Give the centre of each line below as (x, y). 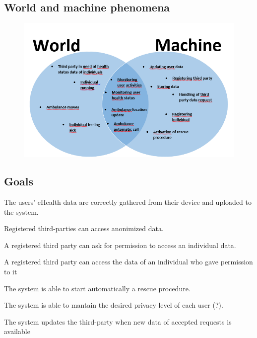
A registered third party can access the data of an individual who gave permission (128, 262)
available (17, 331)
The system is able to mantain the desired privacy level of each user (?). (114, 305)
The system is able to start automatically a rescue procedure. (97, 288)
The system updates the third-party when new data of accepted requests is (118, 321)
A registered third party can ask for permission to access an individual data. (120, 245)
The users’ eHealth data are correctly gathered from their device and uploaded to (128, 202)
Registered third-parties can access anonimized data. (84, 228)
